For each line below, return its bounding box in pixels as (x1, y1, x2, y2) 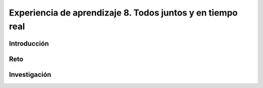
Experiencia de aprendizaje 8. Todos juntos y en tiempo (9, 7, 238, 18)
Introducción (9, 39, 49, 48)
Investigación (9, 70, 51, 79)
